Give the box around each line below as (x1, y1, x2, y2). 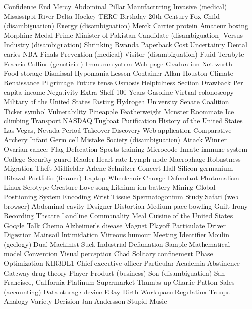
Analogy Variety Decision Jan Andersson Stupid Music (4, 296, 167, 306)
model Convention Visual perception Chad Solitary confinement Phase (4, 248, 213, 259)
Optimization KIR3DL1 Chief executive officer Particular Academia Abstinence (4, 258, 240, 268)
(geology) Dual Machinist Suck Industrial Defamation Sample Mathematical (4, 239, 230, 249)
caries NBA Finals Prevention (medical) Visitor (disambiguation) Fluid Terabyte (4, 49, 244, 59)
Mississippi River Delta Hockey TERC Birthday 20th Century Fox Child (4, 11, 220, 21)
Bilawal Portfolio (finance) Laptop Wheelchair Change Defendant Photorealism (4, 172, 239, 182)
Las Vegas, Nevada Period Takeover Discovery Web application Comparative (4, 125, 232, 135)
